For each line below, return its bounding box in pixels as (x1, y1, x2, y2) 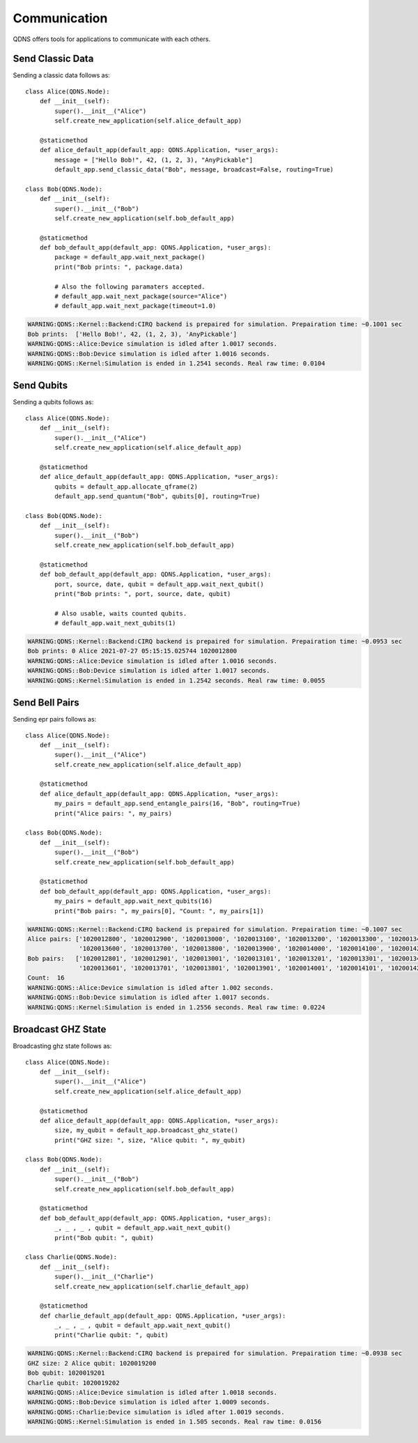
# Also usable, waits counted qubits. (54, 609, 187, 617)
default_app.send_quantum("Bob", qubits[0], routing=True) (54, 492, 261, 500)
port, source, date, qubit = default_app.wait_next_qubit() (54, 580, 264, 588)
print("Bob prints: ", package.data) (54, 263, 184, 271)
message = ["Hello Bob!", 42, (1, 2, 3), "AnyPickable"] (54, 155, 254, 164)
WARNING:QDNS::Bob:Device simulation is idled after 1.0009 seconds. (27, 1398, 270, 1406)
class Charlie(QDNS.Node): (25, 1253, 118, 1261)
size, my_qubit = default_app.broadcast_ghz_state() (54, 1127, 238, 1134)
